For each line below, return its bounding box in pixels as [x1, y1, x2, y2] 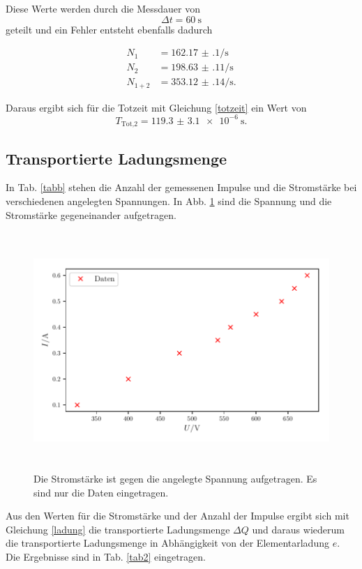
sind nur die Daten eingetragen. [33, 485, 169, 499]
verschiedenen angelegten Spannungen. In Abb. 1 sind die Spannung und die [6, 194, 332, 208]
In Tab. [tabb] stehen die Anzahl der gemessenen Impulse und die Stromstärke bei [6, 180, 357, 195]
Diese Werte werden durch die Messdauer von [6, 1, 201, 15]
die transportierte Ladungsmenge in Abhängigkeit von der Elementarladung [6, 536, 329, 550]
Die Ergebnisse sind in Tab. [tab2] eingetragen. [6, 549, 206, 563]
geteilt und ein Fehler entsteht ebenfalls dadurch [6, 22, 213, 36]
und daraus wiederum [252, 522, 345, 536]
